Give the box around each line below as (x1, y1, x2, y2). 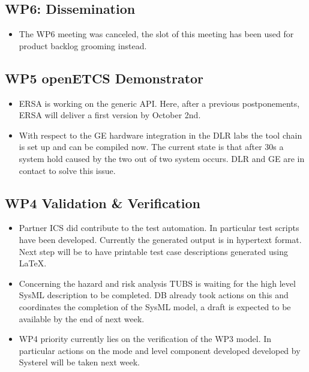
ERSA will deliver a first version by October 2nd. (19, 109, 201, 121)
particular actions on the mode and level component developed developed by (19, 344, 301, 356)
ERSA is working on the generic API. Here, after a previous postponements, (19, 97, 300, 109)
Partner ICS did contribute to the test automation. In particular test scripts (19, 221, 299, 234)
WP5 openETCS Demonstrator (5, 68, 204, 87)
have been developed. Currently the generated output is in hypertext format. (19, 233, 302, 245)
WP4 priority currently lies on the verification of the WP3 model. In (19, 332, 272, 345)
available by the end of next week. (19, 312, 145, 325)
